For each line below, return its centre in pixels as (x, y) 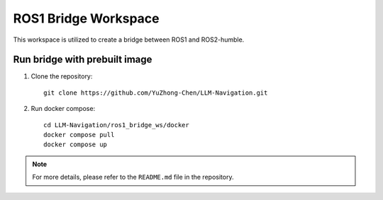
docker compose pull (79, 135)
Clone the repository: (62, 76)
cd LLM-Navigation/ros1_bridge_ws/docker (116, 125)
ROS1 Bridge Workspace (86, 18)
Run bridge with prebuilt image (83, 60)
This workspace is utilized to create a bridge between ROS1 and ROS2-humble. (129, 40)
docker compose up (76, 145)
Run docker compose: (63, 109)
